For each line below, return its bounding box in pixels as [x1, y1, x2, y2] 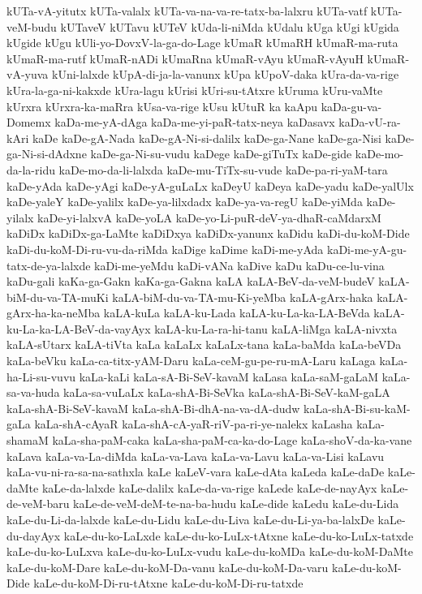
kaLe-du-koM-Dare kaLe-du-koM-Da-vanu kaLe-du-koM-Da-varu [6, 558, 329, 575]
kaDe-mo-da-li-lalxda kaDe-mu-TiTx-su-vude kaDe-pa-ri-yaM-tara [58, 161, 388, 178]
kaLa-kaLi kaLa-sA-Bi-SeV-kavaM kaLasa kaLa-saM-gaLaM [79, 368, 379, 385]
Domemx [6, 114, 51, 131]
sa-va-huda [6, 384, 60, 401]
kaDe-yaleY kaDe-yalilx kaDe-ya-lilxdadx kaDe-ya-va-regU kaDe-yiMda [6, 193, 363, 210]
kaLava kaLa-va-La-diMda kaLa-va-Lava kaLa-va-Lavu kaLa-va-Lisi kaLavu [6, 447, 385, 464]
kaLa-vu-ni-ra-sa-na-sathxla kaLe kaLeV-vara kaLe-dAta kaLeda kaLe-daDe [6, 463, 385, 480]
